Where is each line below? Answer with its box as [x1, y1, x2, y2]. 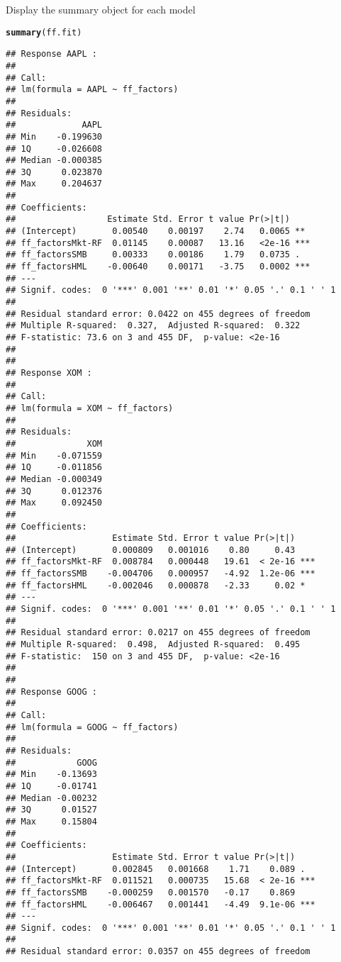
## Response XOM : [6, 367, 92, 378]
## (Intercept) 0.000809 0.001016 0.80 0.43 [6, 544, 296, 555]
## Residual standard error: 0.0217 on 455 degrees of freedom [6, 627, 311, 638]
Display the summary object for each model [6, 2, 196, 16]
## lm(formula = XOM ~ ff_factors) [6, 403, 174, 413]
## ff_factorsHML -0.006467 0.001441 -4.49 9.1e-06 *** [6, 899, 315, 910]
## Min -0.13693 [6, 769, 97, 780]
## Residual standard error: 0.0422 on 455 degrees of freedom [6, 308, 311, 319]
